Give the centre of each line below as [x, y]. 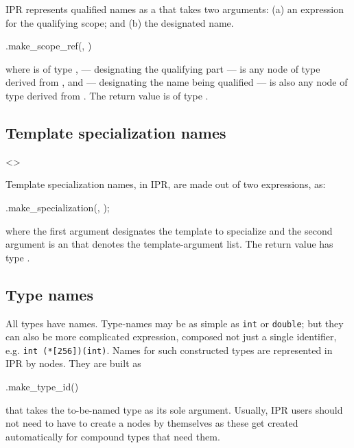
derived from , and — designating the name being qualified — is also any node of [177, 82]
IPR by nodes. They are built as [73, 363]
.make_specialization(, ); [58, 207]
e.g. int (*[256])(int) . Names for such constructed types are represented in [169, 350]
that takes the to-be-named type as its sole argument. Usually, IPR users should [174, 409]
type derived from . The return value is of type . [107, 95]
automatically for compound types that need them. [113, 436]
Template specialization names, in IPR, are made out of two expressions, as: [166, 184]
